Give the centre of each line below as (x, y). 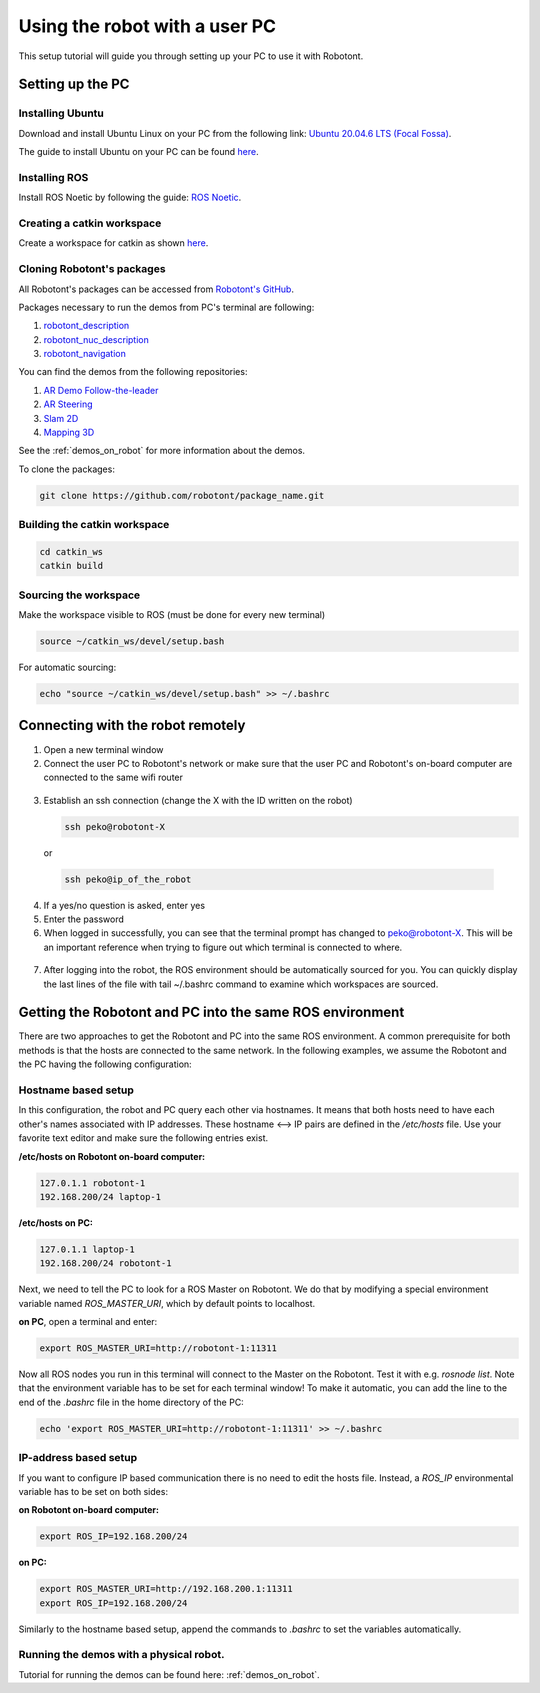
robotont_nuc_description (96, 339)
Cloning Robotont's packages (92, 269)
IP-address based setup (78, 1458)
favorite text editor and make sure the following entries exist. (143, 1138)
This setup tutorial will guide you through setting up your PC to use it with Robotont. (191, 56)
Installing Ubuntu (61, 113)
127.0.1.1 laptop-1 (87, 1249)
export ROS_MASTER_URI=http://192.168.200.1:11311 (166, 1589)
